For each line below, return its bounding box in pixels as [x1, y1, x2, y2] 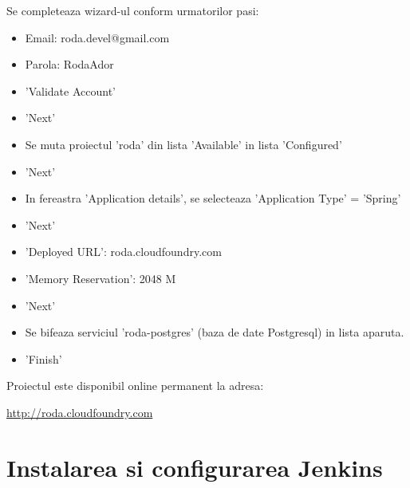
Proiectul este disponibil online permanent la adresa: [6, 377, 264, 394]
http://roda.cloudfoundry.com [6, 403, 153, 420]
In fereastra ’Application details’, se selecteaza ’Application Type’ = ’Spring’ [25, 190, 401, 207]
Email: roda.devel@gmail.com [25, 29, 170, 45]
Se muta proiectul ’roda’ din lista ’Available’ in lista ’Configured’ [25, 136, 342, 152]
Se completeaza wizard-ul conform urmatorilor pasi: [6, 2, 259, 18]
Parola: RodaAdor [25, 56, 114, 73]
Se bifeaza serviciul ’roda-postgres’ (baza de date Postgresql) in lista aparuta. [25, 324, 404, 340]
